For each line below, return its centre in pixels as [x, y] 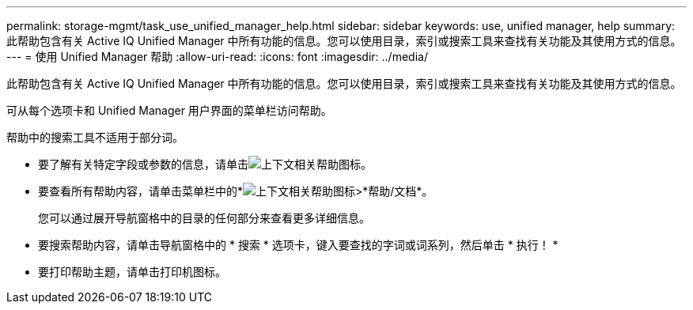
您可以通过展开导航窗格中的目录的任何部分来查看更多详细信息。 [204, 218]
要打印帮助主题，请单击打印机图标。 [132, 272]
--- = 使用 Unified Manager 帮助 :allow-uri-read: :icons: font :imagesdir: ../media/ [217, 57]
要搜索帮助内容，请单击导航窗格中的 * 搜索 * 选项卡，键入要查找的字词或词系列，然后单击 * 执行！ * [298, 245]
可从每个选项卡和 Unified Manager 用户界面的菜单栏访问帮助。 [169, 110]
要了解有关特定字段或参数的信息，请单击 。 [205, 164]
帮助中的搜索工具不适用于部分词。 [95, 137]
